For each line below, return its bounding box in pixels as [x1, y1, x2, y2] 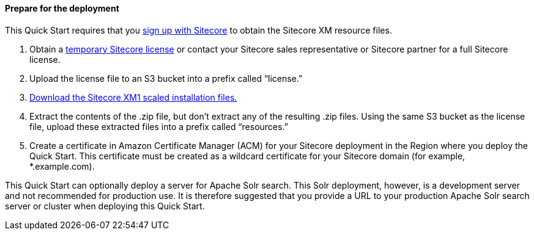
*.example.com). [29, 161, 95, 172]
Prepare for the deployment [5, 3, 119, 13]
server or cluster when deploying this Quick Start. [5, 200, 205, 211]
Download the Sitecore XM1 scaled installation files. [29, 92, 237, 103]
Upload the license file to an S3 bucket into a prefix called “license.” [29, 73, 303, 84]
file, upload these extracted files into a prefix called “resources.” [29, 121, 288, 132]
